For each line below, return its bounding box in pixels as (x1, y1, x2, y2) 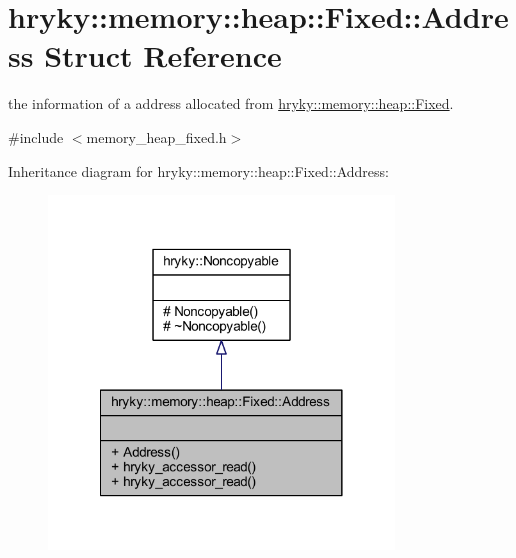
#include (8, 126, 64, 147)
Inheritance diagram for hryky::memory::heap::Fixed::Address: (8, 160, 389, 181)
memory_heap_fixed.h (86, 126, 227, 147)
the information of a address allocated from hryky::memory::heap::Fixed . (8, 93, 454, 114)
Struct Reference (44, 35, 282, 76)
